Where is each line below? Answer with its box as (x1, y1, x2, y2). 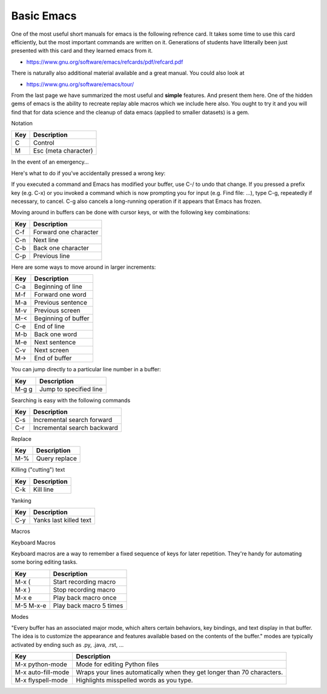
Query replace (36, 454, 77, 463)
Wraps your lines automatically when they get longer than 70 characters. (76, 668, 283, 676)
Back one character (33, 243, 89, 252)
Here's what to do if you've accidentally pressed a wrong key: (11, 170, 166, 177)
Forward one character (33, 228, 99, 236)
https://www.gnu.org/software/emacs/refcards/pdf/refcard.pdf (26, 58, 183, 65)
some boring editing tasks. (11, 558, 78, 566)
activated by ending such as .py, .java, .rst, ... (11, 641, 124, 648)
